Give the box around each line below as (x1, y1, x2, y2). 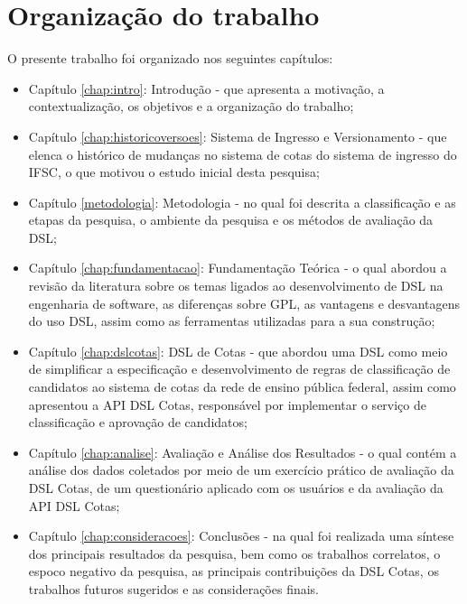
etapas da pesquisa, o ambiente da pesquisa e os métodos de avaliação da (28, 210, 434, 229)
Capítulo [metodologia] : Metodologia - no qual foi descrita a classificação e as (28, 192, 456, 211)
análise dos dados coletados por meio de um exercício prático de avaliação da (28, 460, 454, 479)
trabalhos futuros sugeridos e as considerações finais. (28, 579, 320, 598)
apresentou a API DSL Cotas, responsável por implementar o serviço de (28, 395, 426, 414)
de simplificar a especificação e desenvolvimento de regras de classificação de (28, 359, 451, 378)
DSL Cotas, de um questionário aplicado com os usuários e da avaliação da (28, 479, 444, 497)
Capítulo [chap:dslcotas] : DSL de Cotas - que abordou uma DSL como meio (28, 341, 448, 360)
